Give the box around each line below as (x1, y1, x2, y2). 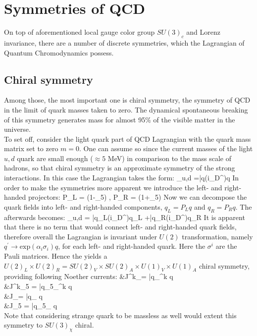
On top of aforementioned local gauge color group (4, 27, 155, 37)
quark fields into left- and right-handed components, (4, 201, 162, 212)
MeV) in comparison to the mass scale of (107, 153, 232, 163)
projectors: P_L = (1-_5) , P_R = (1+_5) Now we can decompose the (28, 192, 247, 202)
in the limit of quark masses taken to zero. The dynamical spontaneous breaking (4, 104, 248, 114)
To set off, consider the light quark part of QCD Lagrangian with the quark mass (4, 133, 251, 144)
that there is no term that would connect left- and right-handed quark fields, (4, 222, 237, 232)
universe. (4, 124, 31, 134)
